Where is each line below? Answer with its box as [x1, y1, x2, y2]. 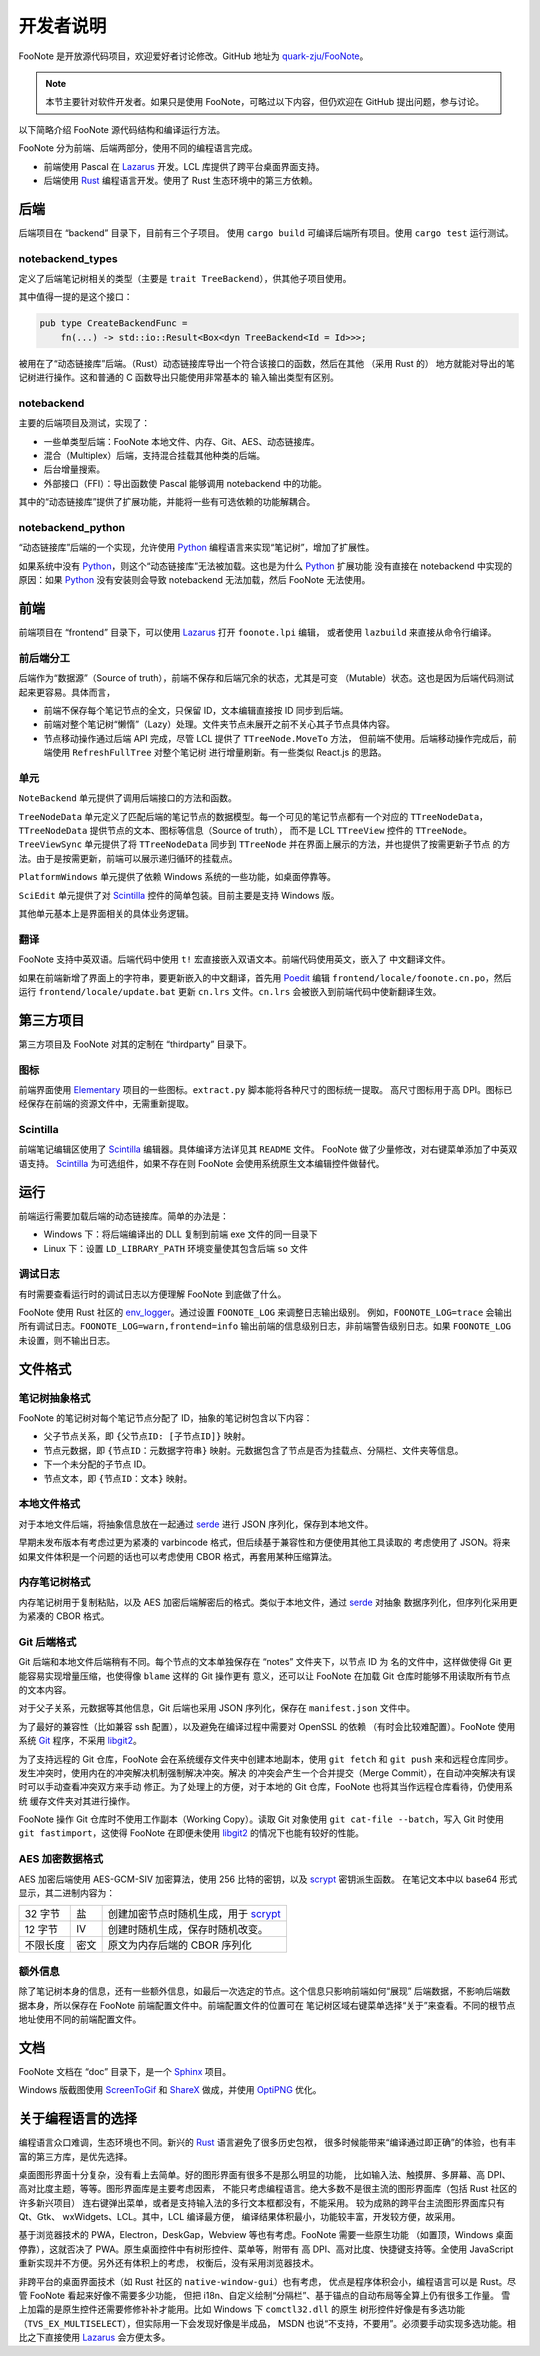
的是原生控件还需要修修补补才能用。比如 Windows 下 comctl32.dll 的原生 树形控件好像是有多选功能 [44, 2303, 465, 2315]
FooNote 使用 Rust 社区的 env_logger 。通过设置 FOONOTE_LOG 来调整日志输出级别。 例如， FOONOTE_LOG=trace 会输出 [18, 1306, 513, 1319]
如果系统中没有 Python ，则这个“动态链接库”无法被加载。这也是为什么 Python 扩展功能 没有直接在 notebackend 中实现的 [18, 560, 513, 572]
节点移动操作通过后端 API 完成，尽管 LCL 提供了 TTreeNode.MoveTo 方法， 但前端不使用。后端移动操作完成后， [43, 732, 509, 744]
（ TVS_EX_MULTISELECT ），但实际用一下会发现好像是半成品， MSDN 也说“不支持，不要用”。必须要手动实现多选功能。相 [18, 2317, 517, 2329]
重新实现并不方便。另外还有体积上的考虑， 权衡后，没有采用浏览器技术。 [18, 2257, 319, 2269]
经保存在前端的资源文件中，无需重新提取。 [18, 1098, 194, 1110]
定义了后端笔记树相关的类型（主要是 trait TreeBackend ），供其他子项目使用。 [18, 272, 352, 284]
